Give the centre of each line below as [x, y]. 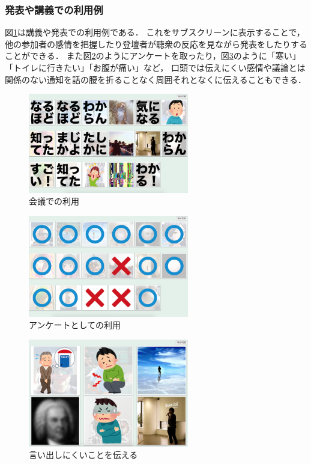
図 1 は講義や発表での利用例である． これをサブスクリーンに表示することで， [155, 32]
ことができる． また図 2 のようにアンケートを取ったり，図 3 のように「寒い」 [153, 56]
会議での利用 [54, 201]
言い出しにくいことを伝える [83, 455]
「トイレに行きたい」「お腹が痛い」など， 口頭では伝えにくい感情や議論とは [155, 67]
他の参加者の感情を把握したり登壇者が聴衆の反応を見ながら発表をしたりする [156, 44]
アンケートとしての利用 [75, 325]
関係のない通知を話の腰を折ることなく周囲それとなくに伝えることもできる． [155, 79]
